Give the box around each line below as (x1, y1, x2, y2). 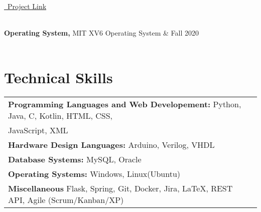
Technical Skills (4, 67, 113, 87)
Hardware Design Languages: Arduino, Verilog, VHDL (8, 138, 215, 150)
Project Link (7, 1, 47, 11)
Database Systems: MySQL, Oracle (8, 153, 142, 165)
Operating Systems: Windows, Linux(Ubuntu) (8, 167, 181, 179)
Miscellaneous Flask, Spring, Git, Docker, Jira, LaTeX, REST (8, 182, 233, 194)
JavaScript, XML (8, 124, 68, 136)
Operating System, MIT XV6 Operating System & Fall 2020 (4, 28, 199, 38)
